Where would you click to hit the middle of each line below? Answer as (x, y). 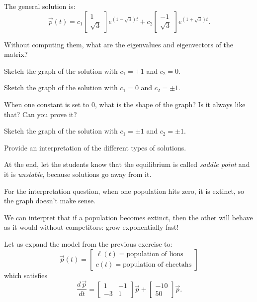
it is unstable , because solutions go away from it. (78, 174)
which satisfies (26, 275)
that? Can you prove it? (41, 114)
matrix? (16, 54)
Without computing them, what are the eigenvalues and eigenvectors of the (119, 44)
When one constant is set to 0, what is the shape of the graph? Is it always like (125, 104)
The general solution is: (40, 6)
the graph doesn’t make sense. (50, 201)
